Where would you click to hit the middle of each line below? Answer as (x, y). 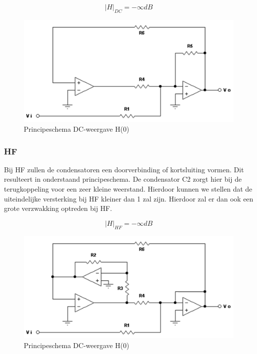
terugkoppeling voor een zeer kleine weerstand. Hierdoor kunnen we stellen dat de (128, 189)
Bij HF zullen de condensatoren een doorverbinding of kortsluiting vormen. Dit (124, 169)
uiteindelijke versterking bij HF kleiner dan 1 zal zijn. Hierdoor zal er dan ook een (129, 198)
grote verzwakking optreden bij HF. (58, 208)
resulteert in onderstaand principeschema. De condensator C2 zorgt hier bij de (123, 179)
